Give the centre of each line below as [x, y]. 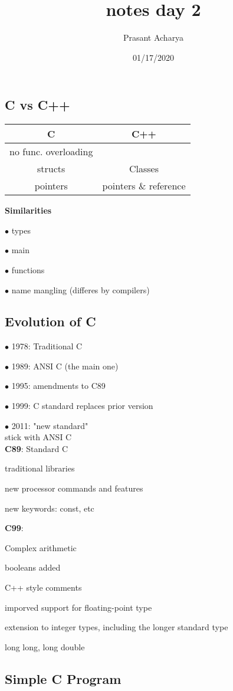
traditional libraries [40, 468]
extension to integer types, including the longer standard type [116, 627]
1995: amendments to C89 [58, 386]
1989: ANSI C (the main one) [65, 366]
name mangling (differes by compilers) [81, 289]
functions [28, 269]
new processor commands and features [74, 488]
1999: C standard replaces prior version [82, 406]
